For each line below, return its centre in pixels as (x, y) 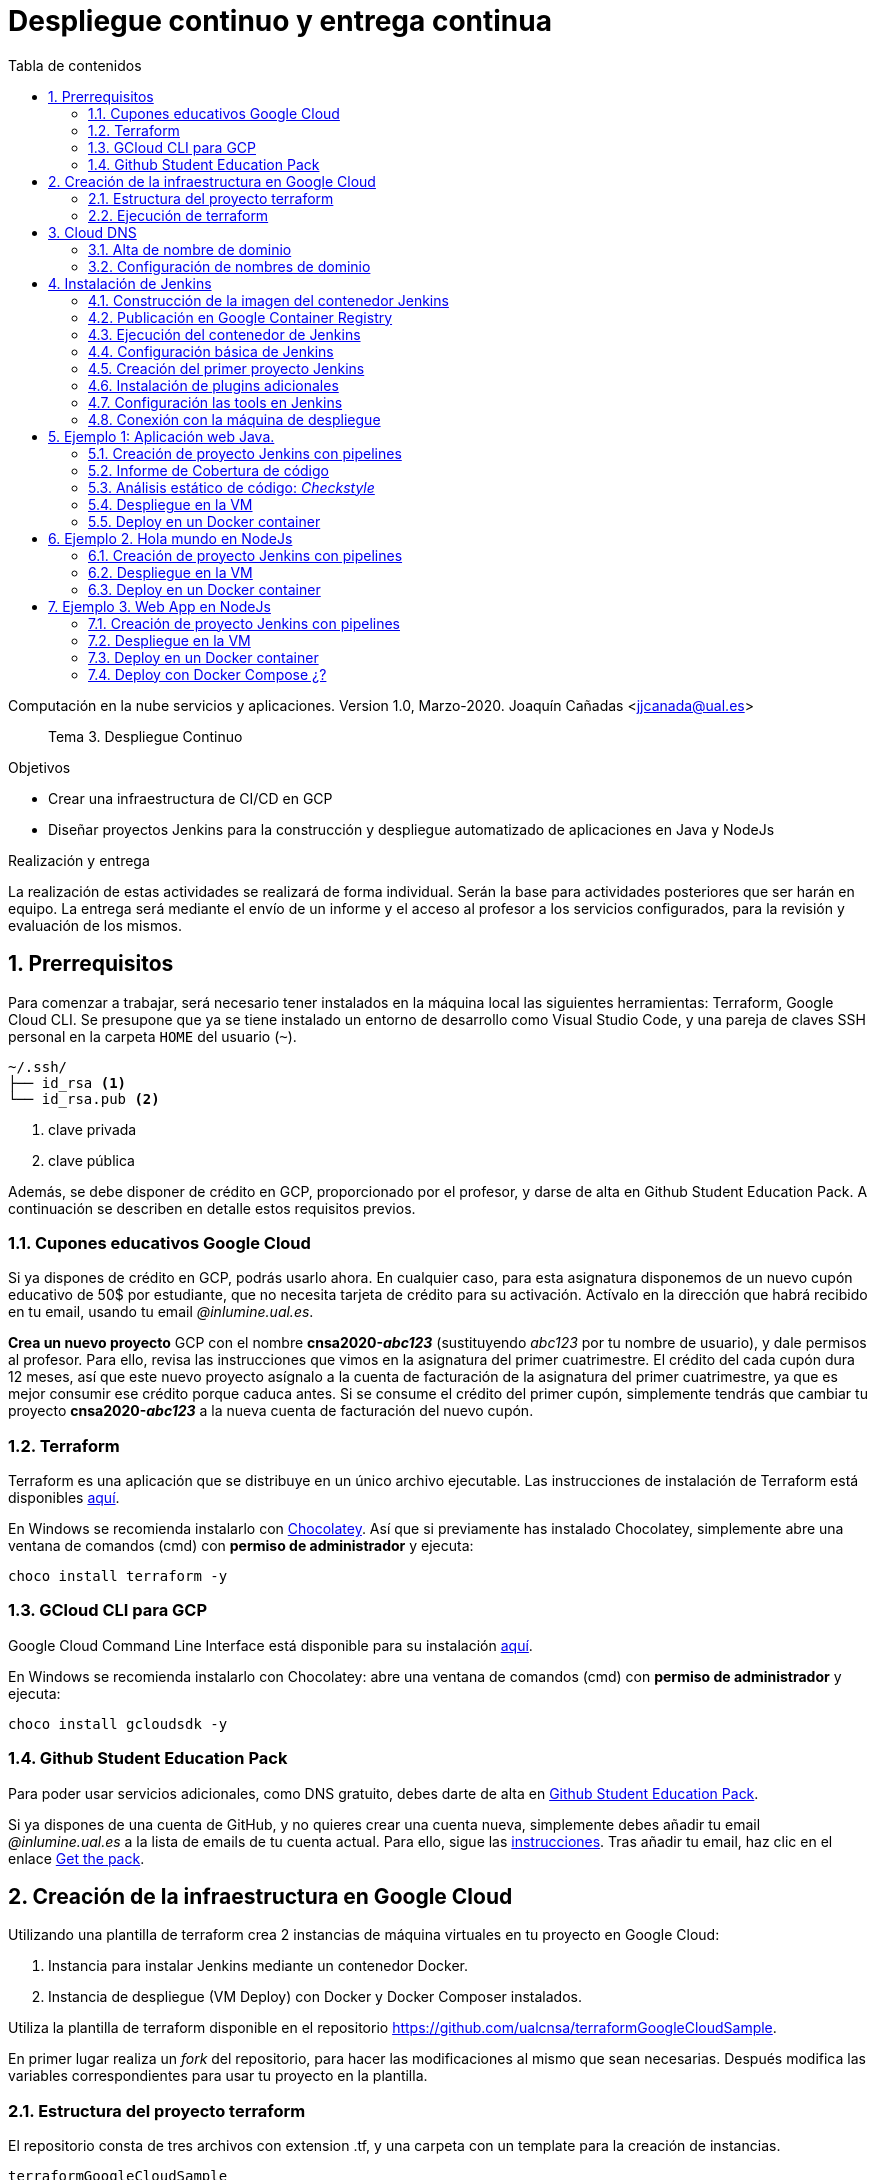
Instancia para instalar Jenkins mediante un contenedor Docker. (258, 1966)
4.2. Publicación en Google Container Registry (240, 317)
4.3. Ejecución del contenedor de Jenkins (224, 334)
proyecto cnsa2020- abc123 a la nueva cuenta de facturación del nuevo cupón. (271, 1411)
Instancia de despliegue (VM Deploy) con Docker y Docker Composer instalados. (315, 1997)
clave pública (91, 1160)
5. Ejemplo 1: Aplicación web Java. (161, 436)
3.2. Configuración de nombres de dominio (229, 266)
